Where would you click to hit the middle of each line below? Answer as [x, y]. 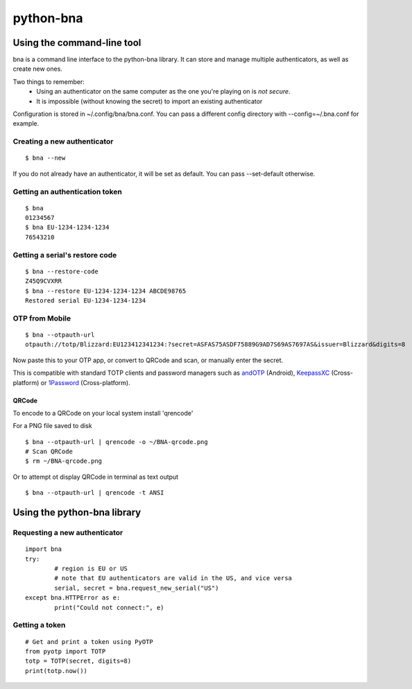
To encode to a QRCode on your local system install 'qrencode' [103, 413]
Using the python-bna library [77, 512]
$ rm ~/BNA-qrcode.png [64, 461]
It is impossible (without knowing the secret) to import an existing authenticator [149, 101]
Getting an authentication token [68, 192]
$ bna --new [45, 158]
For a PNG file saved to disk [53, 426]
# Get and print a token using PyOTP [89, 641]
